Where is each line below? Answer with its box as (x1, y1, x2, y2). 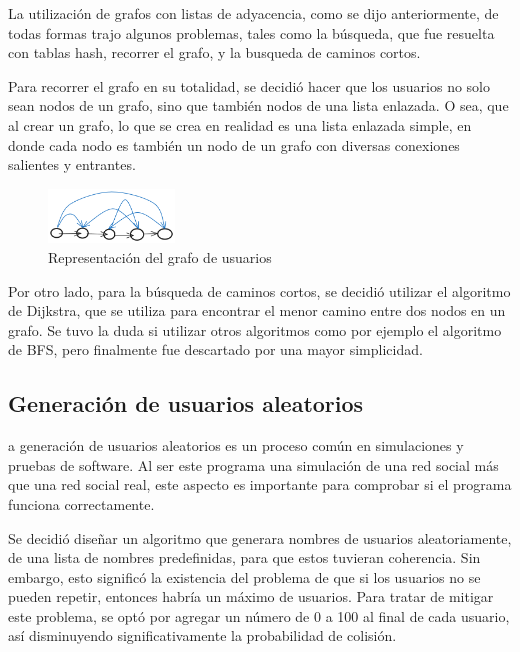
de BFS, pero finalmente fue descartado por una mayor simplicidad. (8, 339, 423, 360)
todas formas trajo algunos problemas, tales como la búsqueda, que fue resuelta (8, 22, 495, 43)
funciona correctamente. (8, 493, 155, 514)
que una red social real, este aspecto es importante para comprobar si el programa (8, 474, 512, 495)
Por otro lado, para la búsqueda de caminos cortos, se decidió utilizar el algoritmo (8, 280, 511, 301)
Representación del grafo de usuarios (48, 246, 272, 267)
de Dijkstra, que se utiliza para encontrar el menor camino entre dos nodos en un (8, 300, 506, 321)
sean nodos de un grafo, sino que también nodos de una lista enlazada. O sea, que (8, 95, 509, 116)
